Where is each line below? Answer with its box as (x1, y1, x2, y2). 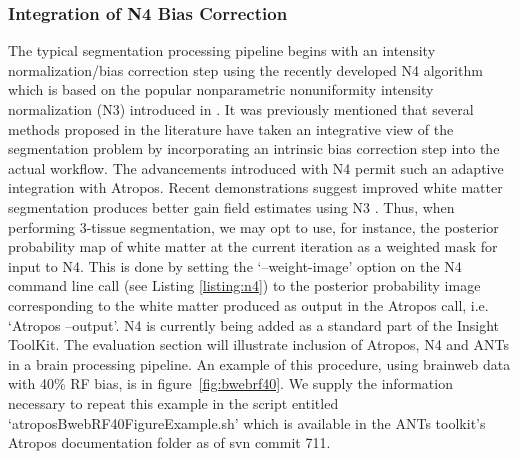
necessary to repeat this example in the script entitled (8, 392, 339, 413)
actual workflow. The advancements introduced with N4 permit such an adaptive (8, 157, 504, 178)
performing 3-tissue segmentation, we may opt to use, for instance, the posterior (8, 216, 499, 237)
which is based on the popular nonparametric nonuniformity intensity (8, 79, 434, 100)
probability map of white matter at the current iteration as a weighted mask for (8, 236, 498, 257)
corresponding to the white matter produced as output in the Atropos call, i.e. (8, 294, 489, 315)
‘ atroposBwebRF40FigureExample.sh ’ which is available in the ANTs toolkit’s (8, 412, 486, 433)
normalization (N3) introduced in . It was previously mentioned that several (8, 99, 474, 119)
